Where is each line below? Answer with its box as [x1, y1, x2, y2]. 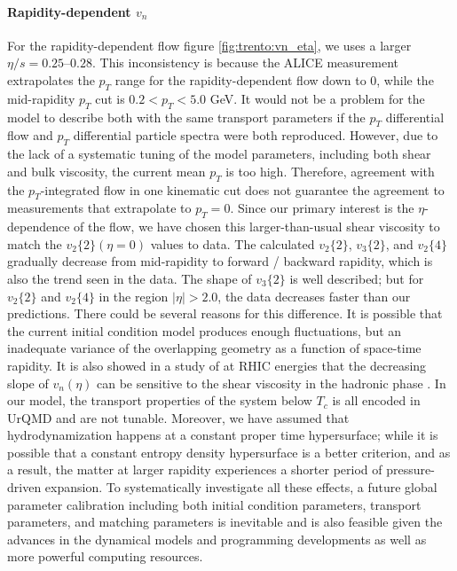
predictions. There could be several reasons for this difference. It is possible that [7, 304, 443, 323]
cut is [95, 89, 125, 107]
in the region [98, 286, 169, 305]
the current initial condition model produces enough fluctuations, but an [7, 321, 402, 340]
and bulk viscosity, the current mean [7, 161, 206, 180]
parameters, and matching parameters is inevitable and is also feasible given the [7, 512, 443, 531]
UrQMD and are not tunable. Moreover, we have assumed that [7, 408, 350, 426]
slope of [7, 373, 49, 392]
